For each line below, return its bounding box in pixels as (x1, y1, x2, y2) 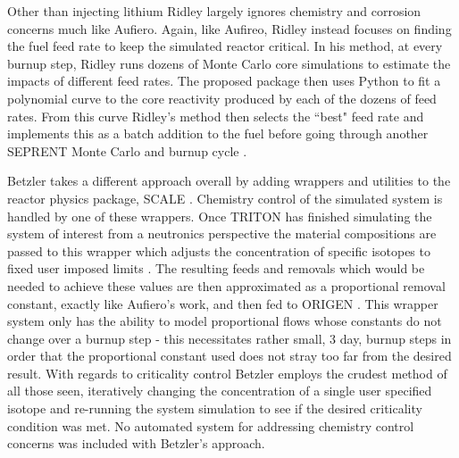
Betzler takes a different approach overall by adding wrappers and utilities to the (7, 171, 451, 190)
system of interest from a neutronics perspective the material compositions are (7, 224, 437, 243)
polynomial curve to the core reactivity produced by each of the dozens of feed (7, 88, 437, 107)
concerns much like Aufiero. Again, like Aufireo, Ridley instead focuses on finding (7, 19, 452, 37)
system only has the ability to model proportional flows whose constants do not (7, 312, 442, 330)
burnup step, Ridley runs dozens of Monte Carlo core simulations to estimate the (7, 54, 451, 72)
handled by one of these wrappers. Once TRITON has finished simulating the (7, 206, 432, 225)
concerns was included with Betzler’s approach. (7, 434, 265, 453)
